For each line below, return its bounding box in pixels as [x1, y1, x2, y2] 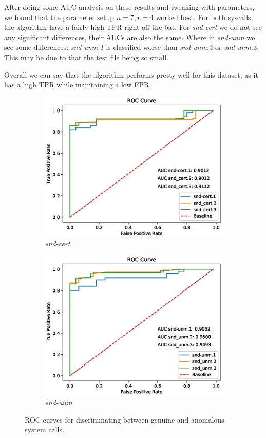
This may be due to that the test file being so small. [4, 51, 168, 62]
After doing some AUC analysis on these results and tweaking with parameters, [4, 2, 255, 12]
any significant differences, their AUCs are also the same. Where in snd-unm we [4, 31, 255, 42]
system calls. [25, 424, 64, 435]
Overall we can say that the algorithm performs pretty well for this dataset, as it [4, 69, 258, 80]
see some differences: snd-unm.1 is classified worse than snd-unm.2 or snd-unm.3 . [4, 42, 259, 52]
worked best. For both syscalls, [156, 11, 253, 22]
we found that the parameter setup [4, 11, 115, 22]
